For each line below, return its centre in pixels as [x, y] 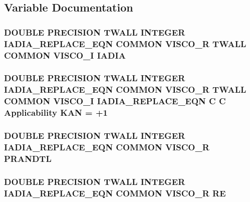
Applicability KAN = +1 [56, 113]
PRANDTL [28, 158]
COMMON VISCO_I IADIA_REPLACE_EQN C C [115, 101]
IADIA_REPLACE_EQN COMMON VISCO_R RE [115, 193]
